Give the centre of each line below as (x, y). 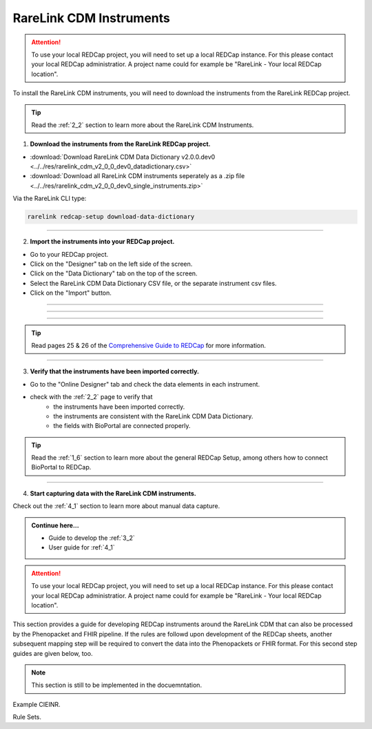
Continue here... (55, 525)
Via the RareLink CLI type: (50, 198)
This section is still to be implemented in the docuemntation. (117, 685)
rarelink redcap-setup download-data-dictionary (111, 217)
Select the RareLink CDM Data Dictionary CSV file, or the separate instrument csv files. (153, 283)
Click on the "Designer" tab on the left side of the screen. (111, 264)
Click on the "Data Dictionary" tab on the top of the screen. (114, 273)
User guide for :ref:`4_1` (82, 547)
